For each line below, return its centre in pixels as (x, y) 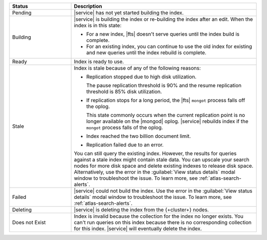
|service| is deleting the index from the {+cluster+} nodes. (141, 210)
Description (88, 6)
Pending (22, 13)
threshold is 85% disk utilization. (124, 92)
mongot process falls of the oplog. (125, 127)
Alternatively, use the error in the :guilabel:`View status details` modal (155, 172)
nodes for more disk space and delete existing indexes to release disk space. (164, 166)
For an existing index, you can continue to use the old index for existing (169, 46)
